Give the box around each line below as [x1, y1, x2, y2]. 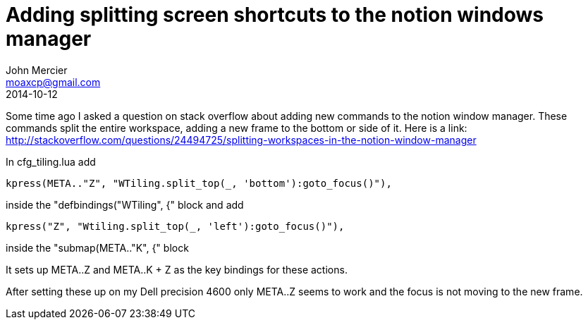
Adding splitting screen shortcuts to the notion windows [6, 3, 544, 27]
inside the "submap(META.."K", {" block [6, 241, 189, 254]
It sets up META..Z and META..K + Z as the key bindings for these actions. [6, 263, 348, 276]
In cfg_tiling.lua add [6, 155, 96, 168]
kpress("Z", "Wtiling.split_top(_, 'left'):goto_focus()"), [6, 220, 345, 232]
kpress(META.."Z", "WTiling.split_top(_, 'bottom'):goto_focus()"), [6, 177, 392, 189]
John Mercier [6, 63, 68, 76]
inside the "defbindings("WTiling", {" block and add [6, 198, 244, 211]
